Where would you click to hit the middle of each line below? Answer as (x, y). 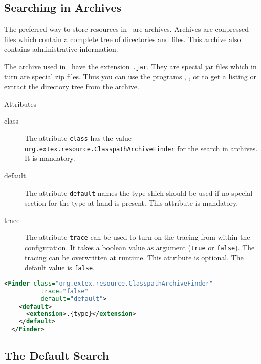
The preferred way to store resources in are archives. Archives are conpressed (127, 29)
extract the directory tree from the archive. (72, 86)
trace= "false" (64, 291)
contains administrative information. (61, 49)
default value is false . (60, 267)
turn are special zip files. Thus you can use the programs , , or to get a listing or (130, 76)
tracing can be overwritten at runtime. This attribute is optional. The (134, 257)
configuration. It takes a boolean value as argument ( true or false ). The (140, 247)
